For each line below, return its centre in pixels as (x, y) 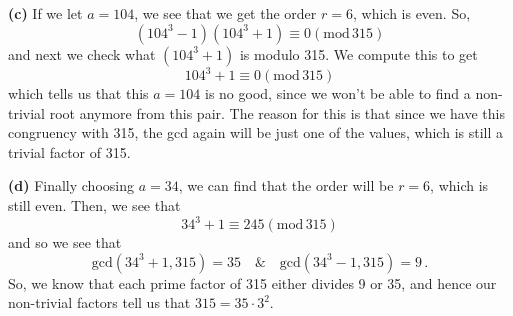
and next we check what (82, 53)
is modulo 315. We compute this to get (358, 53)
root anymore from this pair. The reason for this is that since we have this (277, 112)
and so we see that (65, 242)
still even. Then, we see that (94, 205)
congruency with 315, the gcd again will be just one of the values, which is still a (255, 132)
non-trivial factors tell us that (99, 302)
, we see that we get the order (225, 13)
